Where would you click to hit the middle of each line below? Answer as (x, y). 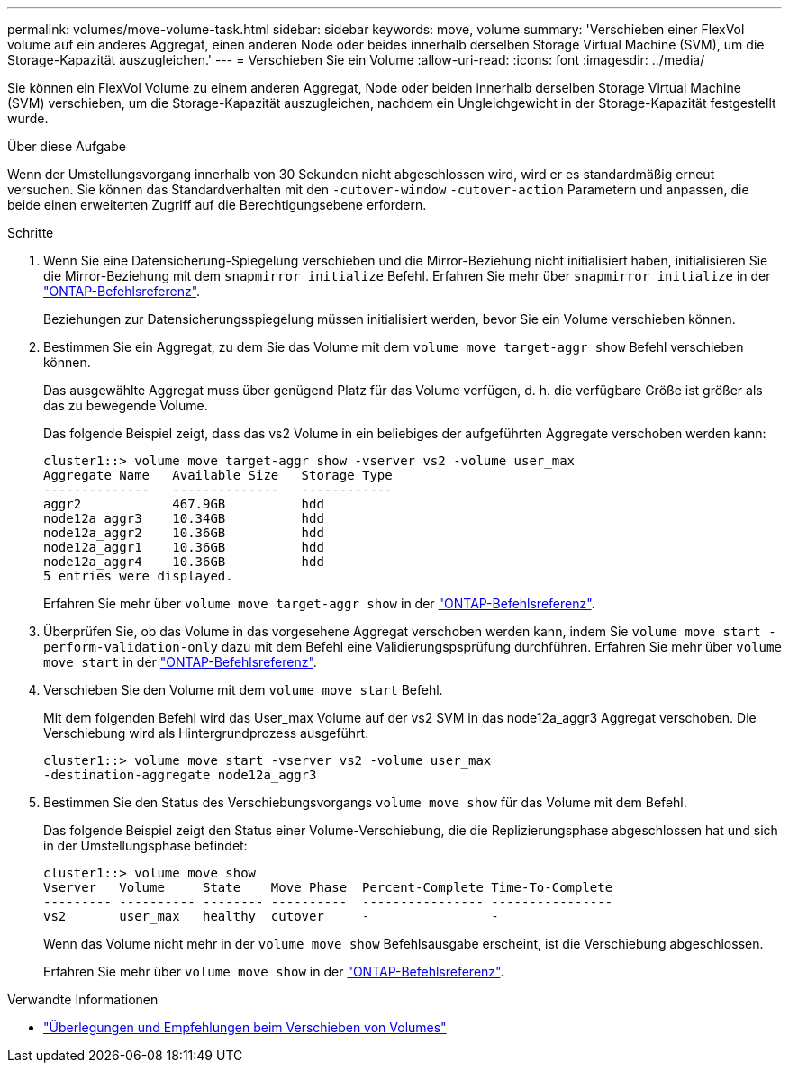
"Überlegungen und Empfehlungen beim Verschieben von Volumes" (245, 1027)
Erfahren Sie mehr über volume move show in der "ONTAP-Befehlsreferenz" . (274, 971)
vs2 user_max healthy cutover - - (271, 916)
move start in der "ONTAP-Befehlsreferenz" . (180, 662)
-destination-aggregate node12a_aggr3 (180, 775)
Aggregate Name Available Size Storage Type (218, 475)
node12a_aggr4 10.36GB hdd (184, 562)
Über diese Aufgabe (67, 146)
